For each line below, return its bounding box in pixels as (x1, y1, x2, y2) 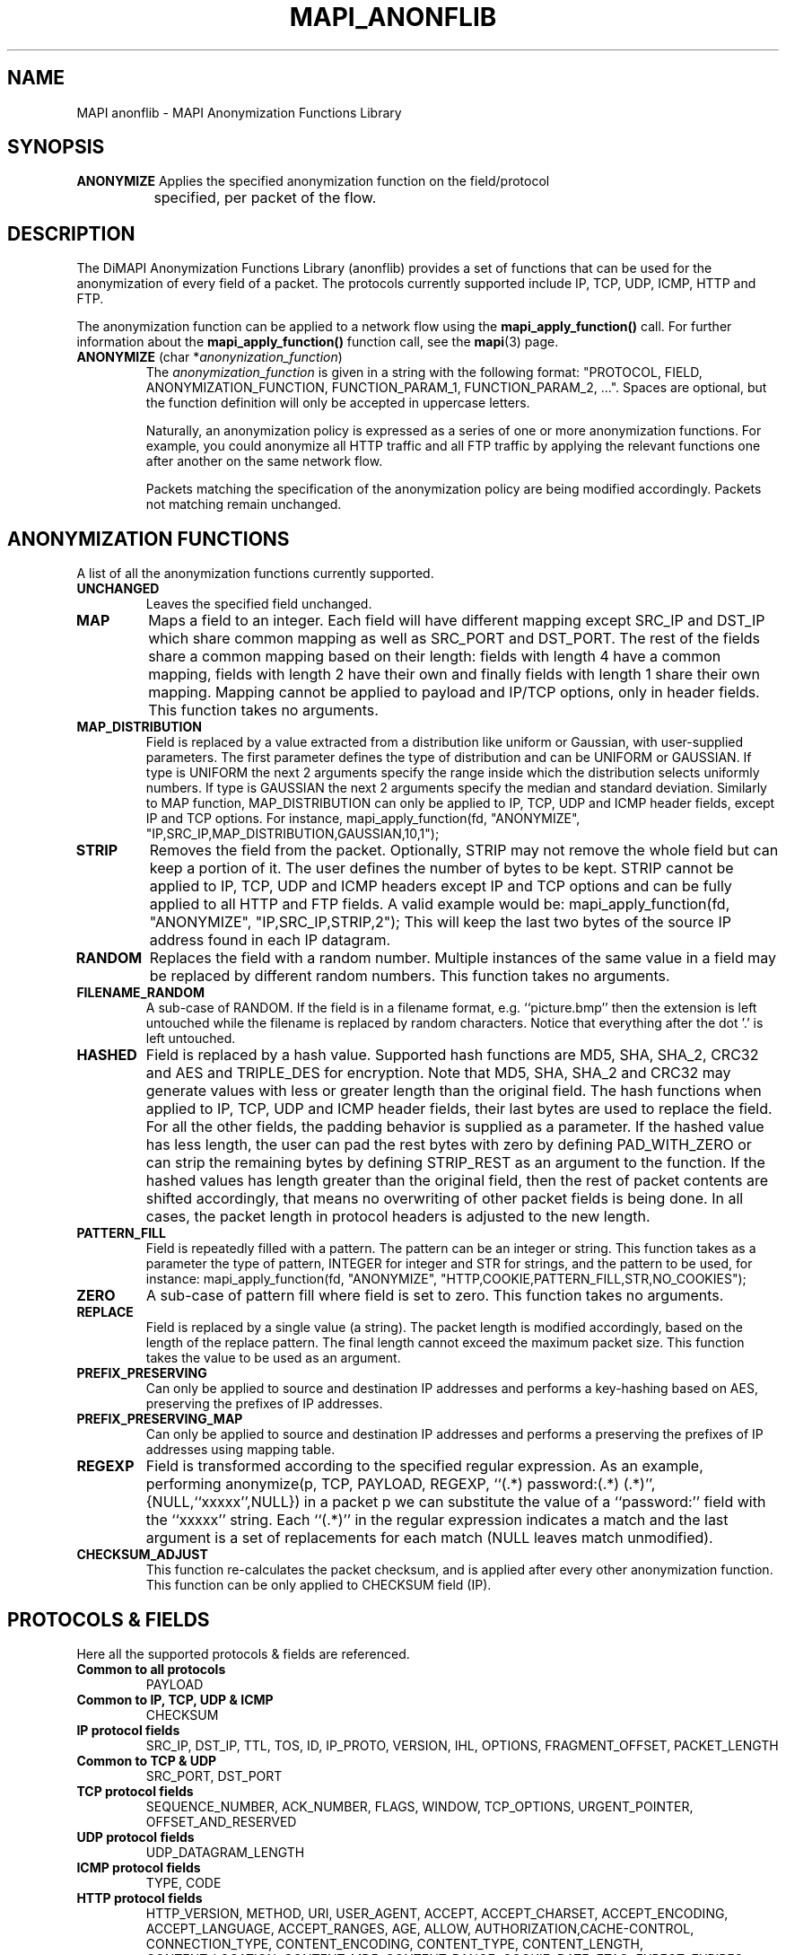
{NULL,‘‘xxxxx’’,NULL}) (145, 1493, 301, 1512)
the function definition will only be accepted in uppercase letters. (145, 395, 530, 411)
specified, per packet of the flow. (153, 188, 377, 207)
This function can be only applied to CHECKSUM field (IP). (145, 1577, 492, 1593)
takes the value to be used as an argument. (145, 1350, 401, 1366)
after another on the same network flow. (145, 453, 383, 469)
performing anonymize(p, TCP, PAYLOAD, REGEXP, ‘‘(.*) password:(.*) (145, 1475, 620, 1494)
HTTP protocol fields (76, 1889, 203, 1906)
